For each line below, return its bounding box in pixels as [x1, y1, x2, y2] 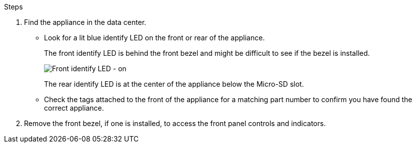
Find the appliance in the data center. [24, 18, 146, 26]
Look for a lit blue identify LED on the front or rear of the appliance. [44, 33, 265, 42]
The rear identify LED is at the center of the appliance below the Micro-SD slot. [44, 80, 304, 88]
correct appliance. [44, 104, 104, 112]
